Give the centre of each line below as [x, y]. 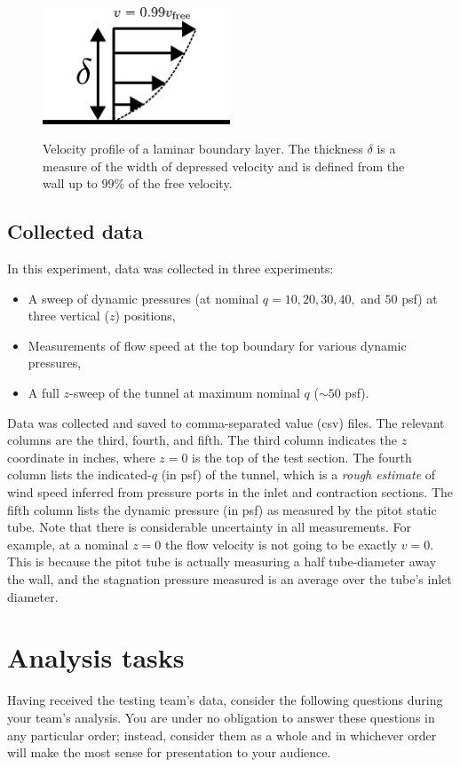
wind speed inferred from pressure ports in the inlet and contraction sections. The [230, 492]
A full [44, 393]
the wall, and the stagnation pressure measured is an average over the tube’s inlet [230, 579]
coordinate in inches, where [81, 457]
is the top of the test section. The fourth [302, 457]
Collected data [75, 231]
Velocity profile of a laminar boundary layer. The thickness [203, 149]
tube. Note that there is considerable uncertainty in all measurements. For [209, 527]
